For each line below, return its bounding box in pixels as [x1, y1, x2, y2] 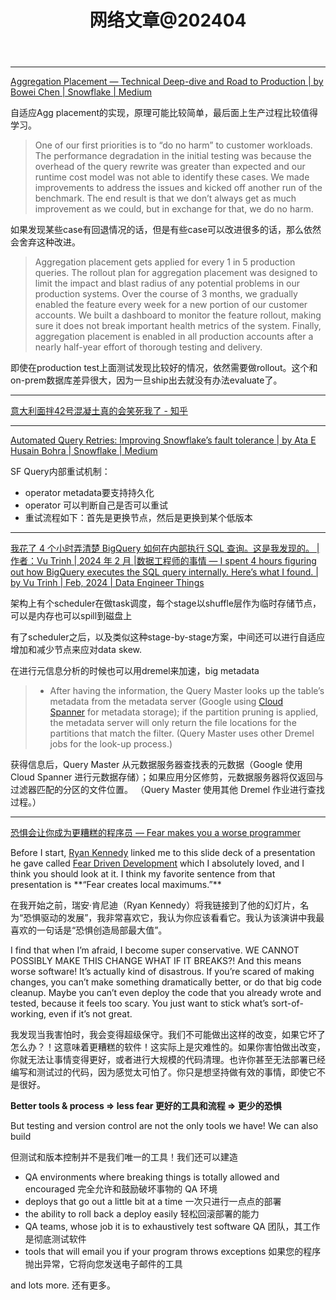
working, [10, 1008, 47, 1020]
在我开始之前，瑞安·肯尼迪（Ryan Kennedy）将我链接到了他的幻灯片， [10, 899, 301, 911]
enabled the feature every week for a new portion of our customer [34, 299, 308, 311]
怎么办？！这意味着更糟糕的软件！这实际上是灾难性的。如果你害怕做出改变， [10, 1041, 326, 1053]
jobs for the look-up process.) [49, 738, 173, 750]
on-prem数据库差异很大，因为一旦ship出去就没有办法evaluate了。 [10, 374, 283, 386]
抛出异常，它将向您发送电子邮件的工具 [24, 1258, 183, 1270]
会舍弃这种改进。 [10, 236, 81, 248]
